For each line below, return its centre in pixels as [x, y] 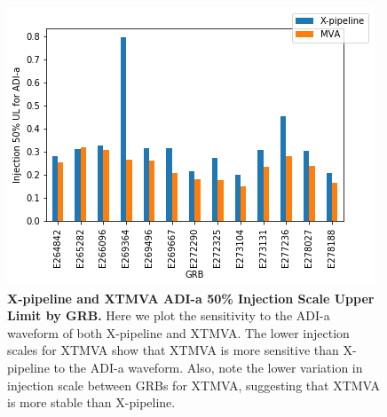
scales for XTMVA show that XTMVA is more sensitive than [173, 350]
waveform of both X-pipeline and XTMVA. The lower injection [178, 332]
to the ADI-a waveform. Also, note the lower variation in [208, 367]
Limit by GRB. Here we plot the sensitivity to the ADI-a [169, 315]
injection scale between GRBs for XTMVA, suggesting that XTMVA [194, 385]
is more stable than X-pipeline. [91, 402]
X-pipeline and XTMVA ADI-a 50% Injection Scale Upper [191, 298]
